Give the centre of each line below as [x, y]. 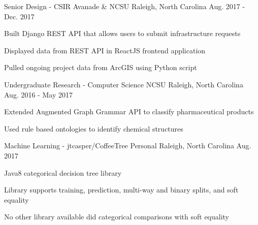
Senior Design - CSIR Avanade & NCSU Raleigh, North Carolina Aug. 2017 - [125, 6]
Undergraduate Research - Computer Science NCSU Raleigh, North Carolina [124, 84]
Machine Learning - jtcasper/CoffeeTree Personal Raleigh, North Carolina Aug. [128, 146]
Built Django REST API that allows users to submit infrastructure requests [122, 33]
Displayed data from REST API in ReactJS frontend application [105, 50]
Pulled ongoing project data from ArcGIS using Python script [101, 67]
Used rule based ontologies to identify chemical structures [94, 128]
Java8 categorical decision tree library [63, 172]
